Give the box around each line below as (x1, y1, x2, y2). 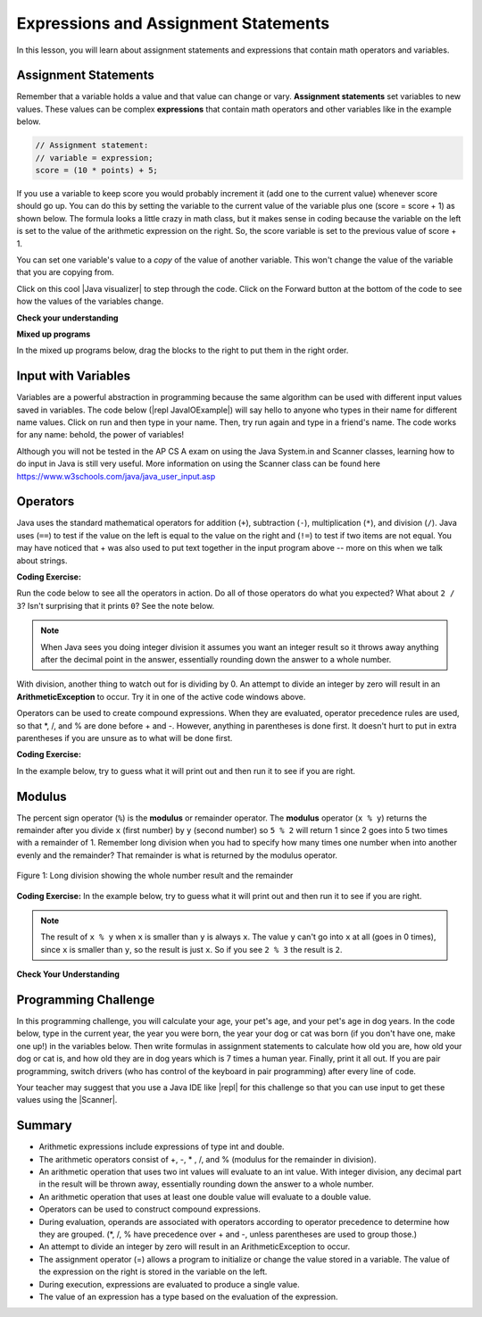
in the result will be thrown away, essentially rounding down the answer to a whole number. (38, 1179, 374, 1189)
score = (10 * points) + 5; (35, 165, 158, 175)
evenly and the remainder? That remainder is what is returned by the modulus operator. (16, 849, 338, 861)
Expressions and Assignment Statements (16, 13, 330, 33)
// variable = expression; (35, 153, 154, 163)
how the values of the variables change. (16, 296, 164, 307)
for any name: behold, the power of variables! (16, 429, 185, 440)
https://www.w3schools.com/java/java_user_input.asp (16, 471, 216, 481)
